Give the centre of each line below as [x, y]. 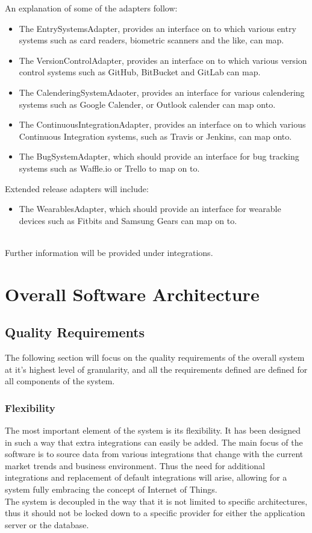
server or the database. [47, 524]
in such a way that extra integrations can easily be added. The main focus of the [154, 442]
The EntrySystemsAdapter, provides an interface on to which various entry [158, 28]
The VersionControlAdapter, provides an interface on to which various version [163, 60]
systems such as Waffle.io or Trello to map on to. [109, 168]
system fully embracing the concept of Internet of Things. [111, 489]
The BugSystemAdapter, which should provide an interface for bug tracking [159, 156]
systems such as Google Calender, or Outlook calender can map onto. [147, 104]
